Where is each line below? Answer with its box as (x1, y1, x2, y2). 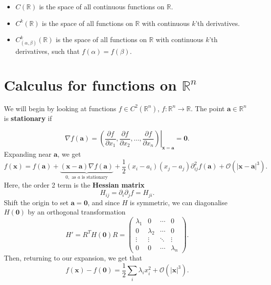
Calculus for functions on (4, 74, 177, 95)
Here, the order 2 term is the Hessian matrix (4, 179, 145, 190)
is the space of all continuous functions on (39, 1, 165, 11)
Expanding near (4, 149, 52, 159)
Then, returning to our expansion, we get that (4, 253, 142, 263)
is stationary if (4, 113, 52, 123)
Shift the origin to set (4, 197, 68, 207)
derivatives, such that (15, 46, 80, 56)
